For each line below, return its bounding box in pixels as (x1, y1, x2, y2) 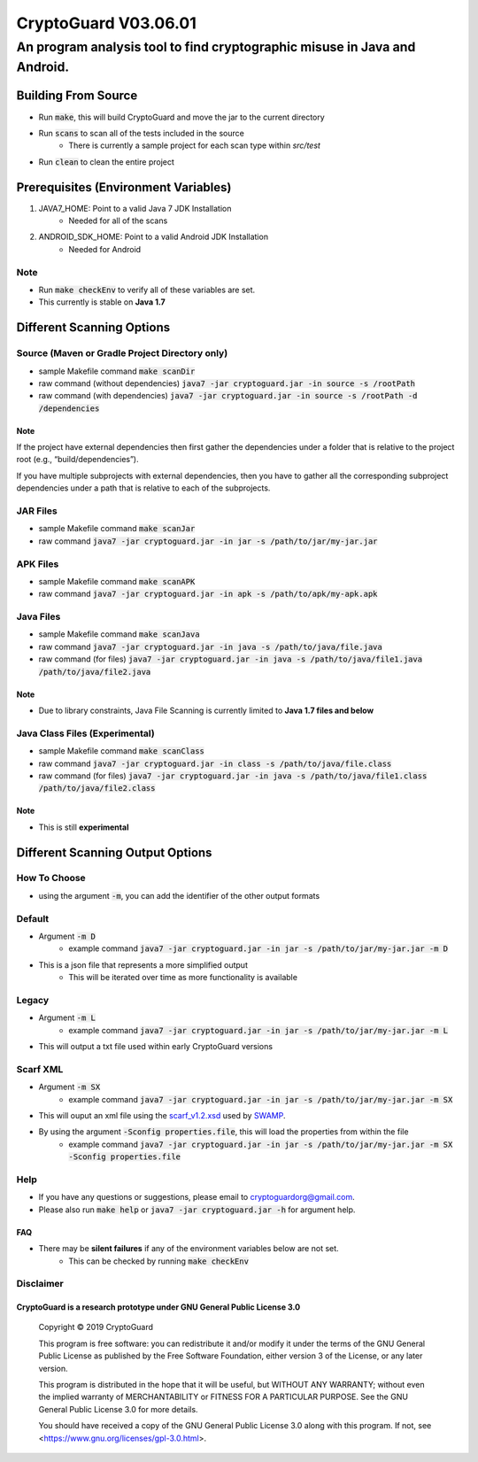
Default (16, 912, 50, 924)
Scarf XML (16, 1063, 64, 1075)
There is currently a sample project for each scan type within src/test (68, 140, 320, 151)
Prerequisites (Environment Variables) (16, 180, 232, 195)
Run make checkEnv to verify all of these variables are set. (38, 284, 256, 295)
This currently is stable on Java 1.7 (38, 297, 166, 307)
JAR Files (16, 505, 58, 517)
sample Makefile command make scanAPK (38, 576, 196, 586)
